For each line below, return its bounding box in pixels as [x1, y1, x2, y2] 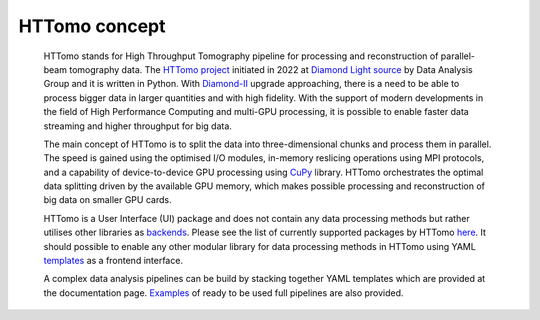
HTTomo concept [18, 15, 166, 37]
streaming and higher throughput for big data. [43, 120, 232, 132]
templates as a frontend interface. [43, 255, 184, 267]
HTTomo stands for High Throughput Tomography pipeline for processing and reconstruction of [43, 50, 439, 62]
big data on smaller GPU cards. [43, 194, 172, 206]
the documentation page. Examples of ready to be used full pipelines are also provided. [43, 286, 404, 299]
